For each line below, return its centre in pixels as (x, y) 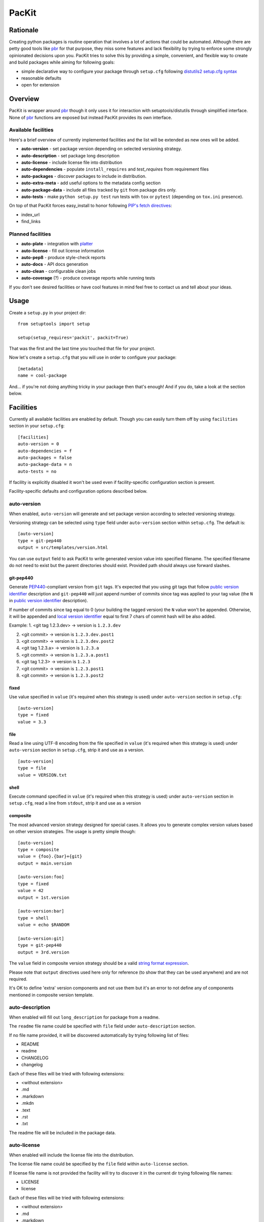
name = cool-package (42, 376)
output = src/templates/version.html (63, 548)
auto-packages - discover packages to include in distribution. (84, 176)
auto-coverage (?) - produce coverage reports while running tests (88, 278)
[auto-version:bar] (41, 911)
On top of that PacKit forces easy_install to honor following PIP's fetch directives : (90, 206)
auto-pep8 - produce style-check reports (64, 258)
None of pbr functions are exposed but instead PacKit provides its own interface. (91, 117)
